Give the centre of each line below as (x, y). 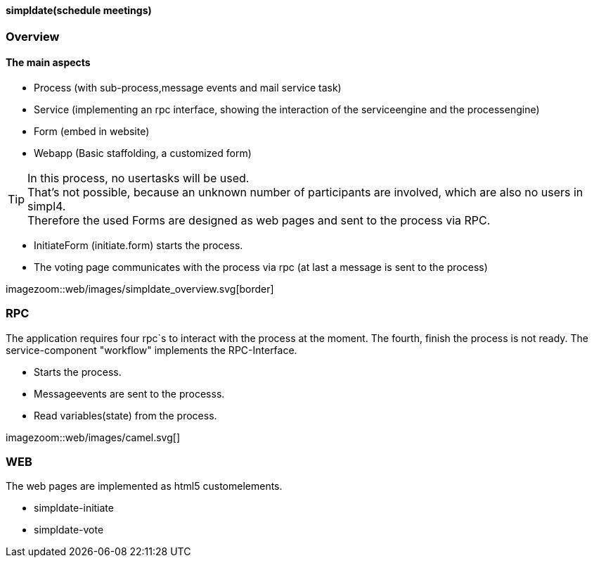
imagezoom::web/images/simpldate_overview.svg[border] (140, 289)
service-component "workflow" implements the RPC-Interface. (151, 350)
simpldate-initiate (74, 508)
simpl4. (47, 206)
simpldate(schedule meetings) (79, 10)
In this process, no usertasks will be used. (138, 178)
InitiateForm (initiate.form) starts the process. (138, 245)
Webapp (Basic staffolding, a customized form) (143, 153)
